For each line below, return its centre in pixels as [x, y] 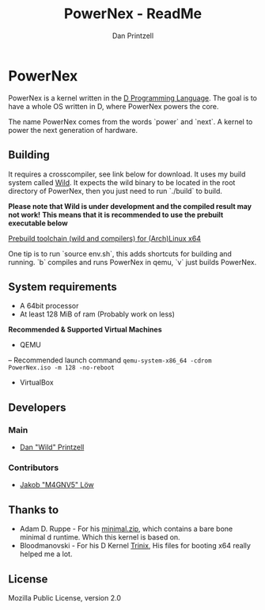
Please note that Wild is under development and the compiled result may [130, 206]
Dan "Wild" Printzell [52, 447]
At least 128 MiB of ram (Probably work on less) [97, 314]
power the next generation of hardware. [73, 130]
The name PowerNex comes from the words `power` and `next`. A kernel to [131, 121]
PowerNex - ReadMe [133, 14]
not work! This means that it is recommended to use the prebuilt [116, 214]
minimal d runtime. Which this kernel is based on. [100, 537]
